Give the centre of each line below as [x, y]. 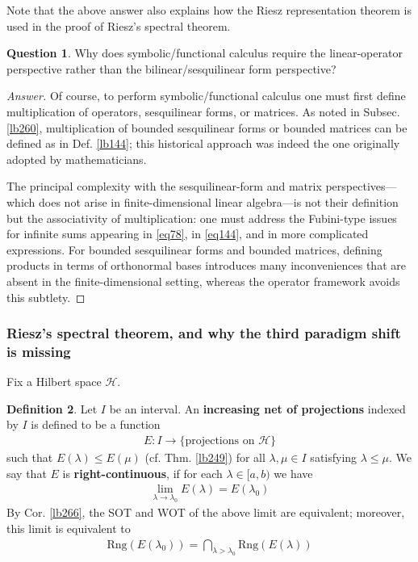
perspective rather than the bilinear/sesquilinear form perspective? [171, 68]
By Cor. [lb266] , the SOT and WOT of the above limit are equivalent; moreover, [206, 512]
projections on [220, 441]
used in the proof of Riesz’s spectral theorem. [119, 25]
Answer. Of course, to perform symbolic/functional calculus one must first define [206, 96]
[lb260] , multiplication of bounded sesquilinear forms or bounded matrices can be [207, 127]
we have [293, 473]
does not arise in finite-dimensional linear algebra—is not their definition [219, 201]
